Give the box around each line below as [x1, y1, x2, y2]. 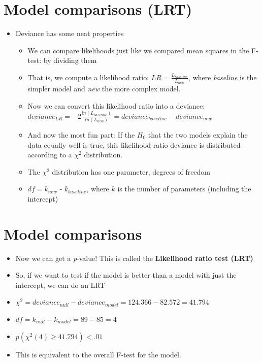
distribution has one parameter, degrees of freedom [52, 166, 211, 177]
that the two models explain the [148, 129, 248, 140]
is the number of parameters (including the [117, 183, 251, 194]
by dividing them [43, 55, 97, 65]
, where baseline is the [188, 72, 257, 82]
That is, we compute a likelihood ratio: [27, 72, 149, 82]
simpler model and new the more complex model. [27, 83, 181, 94]
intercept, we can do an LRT [15, 279, 105, 290]
